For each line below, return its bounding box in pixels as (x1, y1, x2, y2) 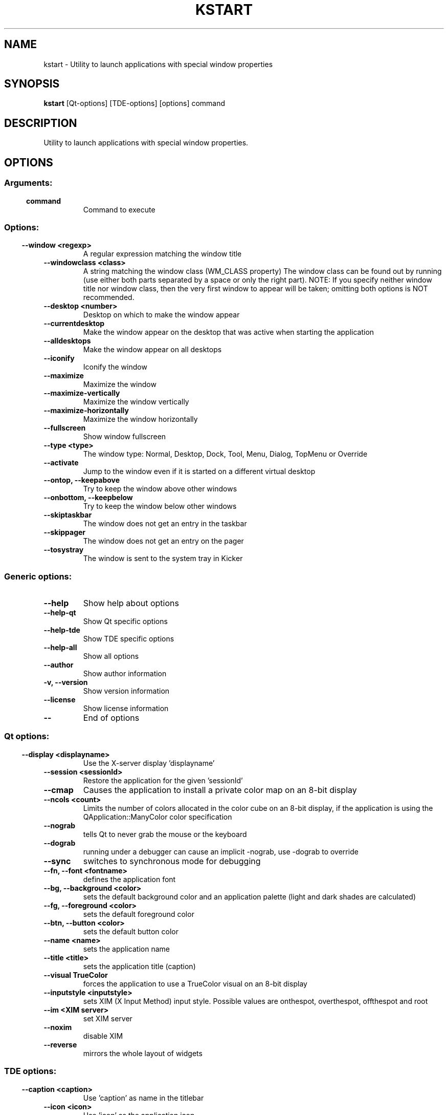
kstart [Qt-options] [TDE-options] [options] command (43, 99, 226, 108)
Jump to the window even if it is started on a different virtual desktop (83, 467, 316, 476)
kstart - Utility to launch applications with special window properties (43, 59, 273, 69)
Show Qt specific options (83, 617, 168, 626)
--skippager (43, 528, 86, 537)
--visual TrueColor (43, 970, 108, 979)
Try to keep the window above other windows (83, 484, 237, 494)
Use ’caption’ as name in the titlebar (83, 1093, 204, 1102)
